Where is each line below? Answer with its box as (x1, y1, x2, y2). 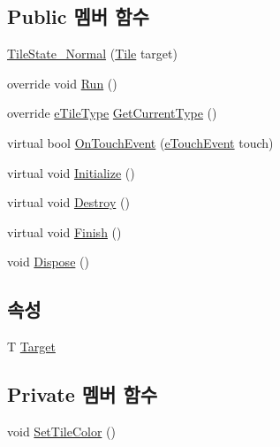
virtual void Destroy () (7, 193, 130, 212)
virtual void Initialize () (7, 163, 135, 181)
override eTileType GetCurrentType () (7, 104, 217, 122)
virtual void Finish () (7, 222, 122, 241)
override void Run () (7, 73, 117, 92)
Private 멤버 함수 (7, 381, 158, 408)
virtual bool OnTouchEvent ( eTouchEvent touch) (7, 133, 274, 151)
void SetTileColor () (7, 421, 116, 440)
